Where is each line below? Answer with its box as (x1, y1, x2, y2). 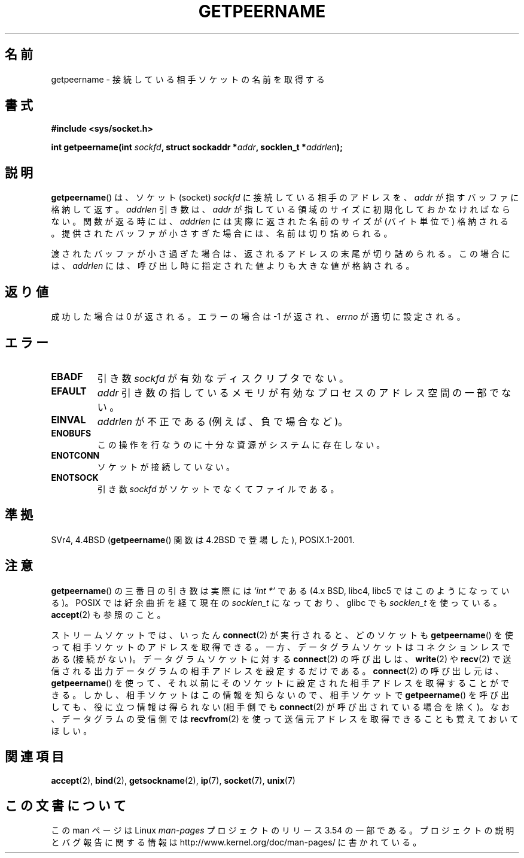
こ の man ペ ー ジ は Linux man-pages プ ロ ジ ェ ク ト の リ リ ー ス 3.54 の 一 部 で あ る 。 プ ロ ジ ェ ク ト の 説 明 (51, 825, 514, 836)
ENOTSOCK (51, 472, 99, 483)
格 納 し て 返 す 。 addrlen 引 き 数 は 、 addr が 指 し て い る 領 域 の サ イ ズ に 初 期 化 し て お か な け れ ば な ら (51, 204, 510, 215)
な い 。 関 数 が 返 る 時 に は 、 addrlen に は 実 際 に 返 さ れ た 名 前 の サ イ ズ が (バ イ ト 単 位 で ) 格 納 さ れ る (51, 216, 509, 227)
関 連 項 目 (5, 749, 64, 765)
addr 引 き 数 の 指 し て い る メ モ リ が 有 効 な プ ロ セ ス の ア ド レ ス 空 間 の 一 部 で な (97, 386, 511, 399)
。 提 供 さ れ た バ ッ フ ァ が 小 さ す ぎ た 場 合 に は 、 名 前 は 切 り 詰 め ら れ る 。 (51, 228, 392, 239)
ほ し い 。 (51, 725, 92, 736)
